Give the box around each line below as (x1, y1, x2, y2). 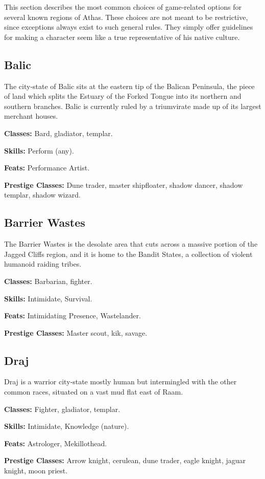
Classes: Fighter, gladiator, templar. (4, 403, 121, 414)
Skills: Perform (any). (4, 145, 74, 156)
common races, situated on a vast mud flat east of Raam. (4, 386, 183, 397)
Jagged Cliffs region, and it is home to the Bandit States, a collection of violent (4, 248, 253, 259)
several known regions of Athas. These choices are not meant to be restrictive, (4, 11, 248, 22)
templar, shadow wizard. (4, 189, 81, 200)
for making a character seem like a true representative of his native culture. (4, 31, 240, 42)
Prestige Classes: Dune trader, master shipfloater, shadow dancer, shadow (4, 179, 243, 190)
